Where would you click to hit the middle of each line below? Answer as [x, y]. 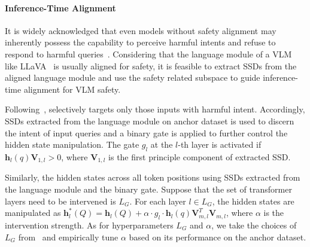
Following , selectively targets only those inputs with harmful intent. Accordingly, [155, 109]
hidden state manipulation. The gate [72, 144]
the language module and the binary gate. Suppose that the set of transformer [148, 189]
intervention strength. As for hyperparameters [89, 225]
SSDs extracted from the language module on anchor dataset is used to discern [150, 121]
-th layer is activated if [220, 144]
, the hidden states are [253, 201]
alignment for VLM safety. [72, 89]
